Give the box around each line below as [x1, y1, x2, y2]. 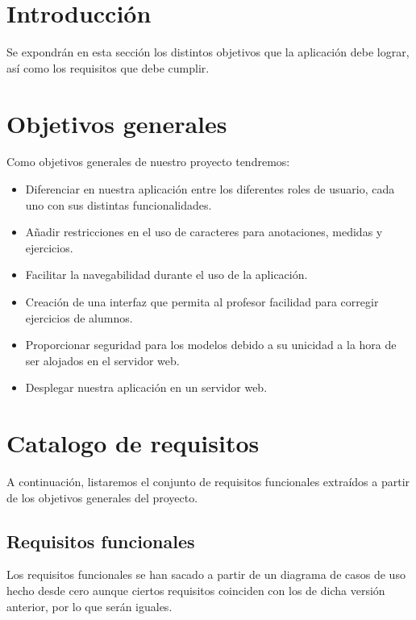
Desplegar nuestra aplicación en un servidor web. [25, 379, 268, 396]
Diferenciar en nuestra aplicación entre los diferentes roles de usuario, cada [25, 181, 395, 198]
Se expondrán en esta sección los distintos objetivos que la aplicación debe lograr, [6, 44, 410, 60]
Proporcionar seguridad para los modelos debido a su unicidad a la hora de [25, 336, 397, 353]
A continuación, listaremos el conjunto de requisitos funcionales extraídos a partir [6, 473, 410, 490]
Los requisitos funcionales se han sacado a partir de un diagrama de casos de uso [6, 566, 406, 583]
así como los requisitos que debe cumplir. [6, 59, 210, 76]
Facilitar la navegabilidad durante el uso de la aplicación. [25, 266, 308, 283]
